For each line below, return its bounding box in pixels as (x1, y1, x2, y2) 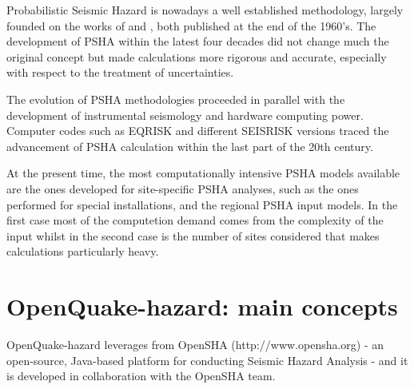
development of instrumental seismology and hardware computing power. (6, 106, 364, 123)
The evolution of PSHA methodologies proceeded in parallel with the (6, 90, 345, 107)
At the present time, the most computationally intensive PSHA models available (6, 165, 400, 181)
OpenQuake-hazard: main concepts (6, 290, 398, 323)
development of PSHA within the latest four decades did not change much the (6, 33, 389, 50)
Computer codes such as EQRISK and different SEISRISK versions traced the (6, 122, 389, 139)
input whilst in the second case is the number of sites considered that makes (6, 227, 380, 244)
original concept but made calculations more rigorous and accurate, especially (6, 48, 387, 65)
